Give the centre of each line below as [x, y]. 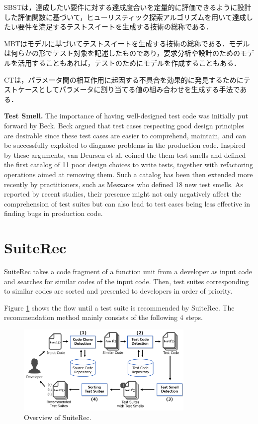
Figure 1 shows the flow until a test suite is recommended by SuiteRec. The [119, 307]
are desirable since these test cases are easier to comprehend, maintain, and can [125, 135]
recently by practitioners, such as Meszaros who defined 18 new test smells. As [124, 184]
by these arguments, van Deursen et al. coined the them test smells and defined [125, 155]
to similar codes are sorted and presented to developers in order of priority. [118, 291]
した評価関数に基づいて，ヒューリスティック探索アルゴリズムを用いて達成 [125, 17]
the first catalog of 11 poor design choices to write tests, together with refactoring [129, 164]
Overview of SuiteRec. [58, 417]
